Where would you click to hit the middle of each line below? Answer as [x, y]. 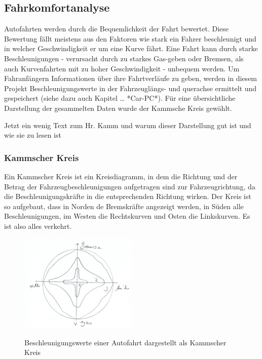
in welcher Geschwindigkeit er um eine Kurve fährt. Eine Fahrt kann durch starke [131, 48]
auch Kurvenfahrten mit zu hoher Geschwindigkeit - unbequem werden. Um [122, 68]
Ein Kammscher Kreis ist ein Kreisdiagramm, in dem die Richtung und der [121, 176]
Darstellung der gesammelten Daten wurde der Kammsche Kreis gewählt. [118, 108]
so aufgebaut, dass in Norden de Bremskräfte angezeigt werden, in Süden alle [124, 206]
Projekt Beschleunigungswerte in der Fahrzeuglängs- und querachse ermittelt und [130, 88]
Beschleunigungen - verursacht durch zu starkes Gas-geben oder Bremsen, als [124, 58]
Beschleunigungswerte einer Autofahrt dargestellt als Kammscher [125, 342]
